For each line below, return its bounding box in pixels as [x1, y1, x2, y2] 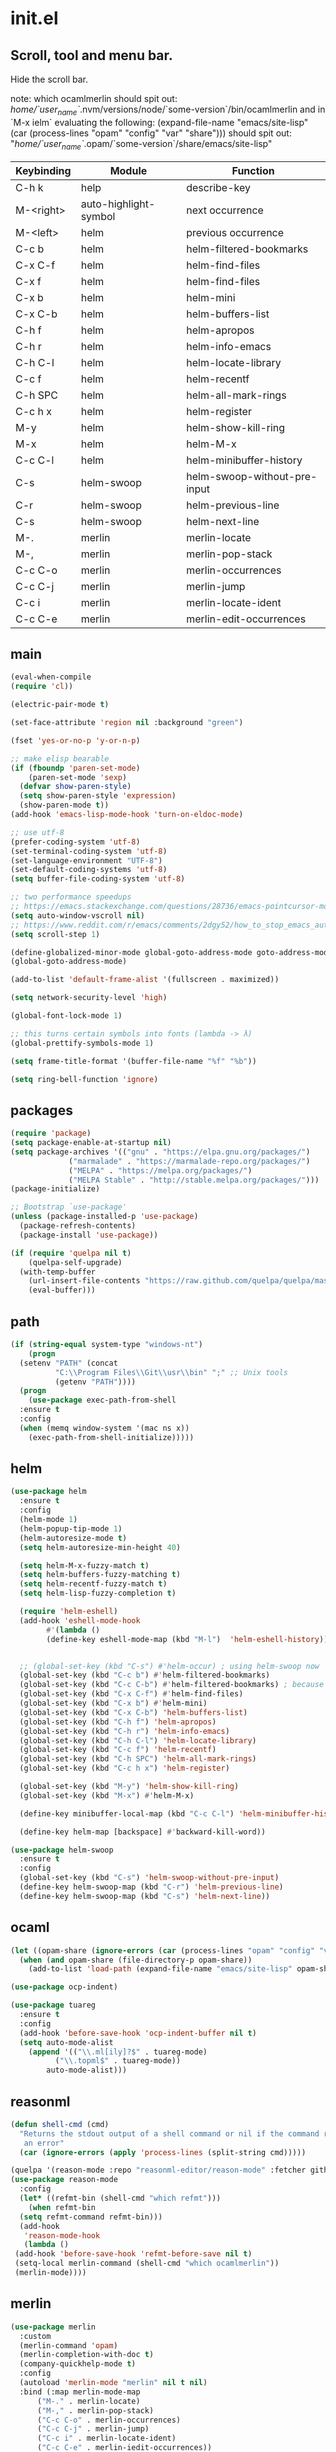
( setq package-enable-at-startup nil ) [10, 1138, 172, 1148]
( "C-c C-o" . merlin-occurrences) [36, 2415, 182, 2425]
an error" [23, 2138, 65, 2148]
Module [109, 163, 148, 177]
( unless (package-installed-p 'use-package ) [10, 1212, 199, 1222]
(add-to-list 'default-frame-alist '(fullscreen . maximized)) [10, 975, 280, 985]
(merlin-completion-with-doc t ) [19, 2350, 155, 2360]
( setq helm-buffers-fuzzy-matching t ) [19, 1570, 182, 1580]
